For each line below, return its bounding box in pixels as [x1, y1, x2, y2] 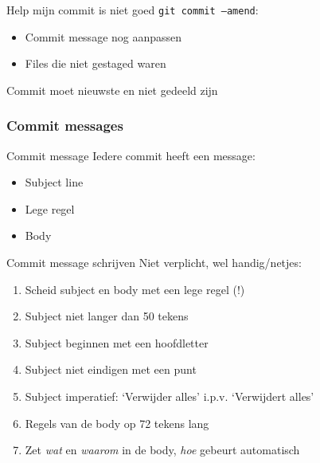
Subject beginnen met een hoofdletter [25, 334, 209, 351]
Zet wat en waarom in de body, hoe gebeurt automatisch [25, 441, 300, 458]
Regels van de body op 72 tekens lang [25, 414, 209, 431]
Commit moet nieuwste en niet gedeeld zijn [6, 81, 218, 98]
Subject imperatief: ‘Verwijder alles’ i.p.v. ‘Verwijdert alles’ [25, 388, 314, 404]
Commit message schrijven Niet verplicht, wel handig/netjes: [6, 254, 302, 271]
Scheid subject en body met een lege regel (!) [25, 281, 245, 297]
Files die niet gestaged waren [25, 55, 166, 72]
